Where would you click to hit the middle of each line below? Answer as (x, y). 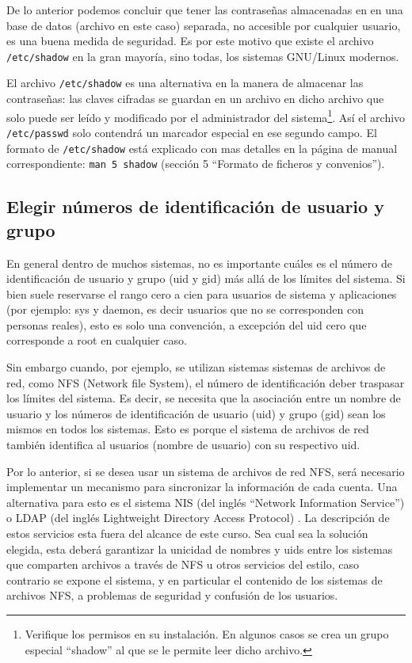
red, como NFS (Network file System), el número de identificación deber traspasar (206, 382)
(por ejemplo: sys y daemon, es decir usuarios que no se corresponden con (185, 309)
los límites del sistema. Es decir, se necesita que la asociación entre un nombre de (204, 398)
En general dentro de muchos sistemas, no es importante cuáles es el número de (199, 263)
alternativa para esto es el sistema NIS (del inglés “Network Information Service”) (206, 502)
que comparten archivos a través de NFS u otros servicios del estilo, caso (183, 564)
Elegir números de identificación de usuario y (195, 206)
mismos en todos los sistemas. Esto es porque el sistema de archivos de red (188, 429)
